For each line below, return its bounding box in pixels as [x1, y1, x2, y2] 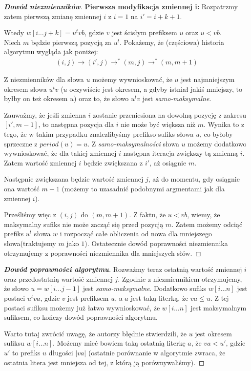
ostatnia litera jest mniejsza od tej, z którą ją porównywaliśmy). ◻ [4, 357, 205, 367]
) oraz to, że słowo [74, 93, 129, 103]
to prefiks [12, 347, 41, 357]
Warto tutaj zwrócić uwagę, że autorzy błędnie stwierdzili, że [4, 328, 187, 338]
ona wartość [4, 184, 40, 194]
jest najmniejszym [181, 74, 235, 84]
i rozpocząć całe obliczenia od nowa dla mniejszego [60, 228, 212, 239]
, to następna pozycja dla [38, 119, 114, 129]
